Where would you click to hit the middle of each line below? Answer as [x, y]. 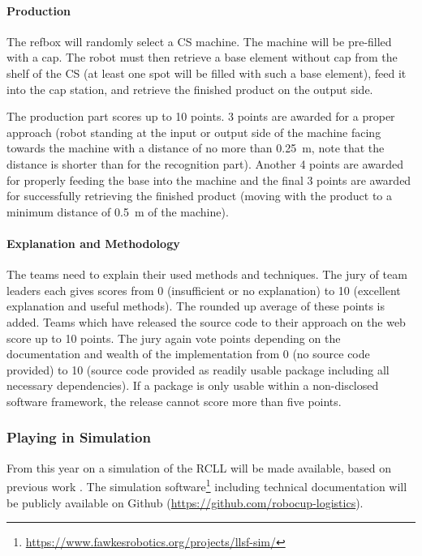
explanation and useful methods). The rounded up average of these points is [196, 306]
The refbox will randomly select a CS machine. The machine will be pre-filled [199, 41]
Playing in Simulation [79, 437]
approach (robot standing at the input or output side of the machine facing [194, 132]
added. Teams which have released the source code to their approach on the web [206, 321]
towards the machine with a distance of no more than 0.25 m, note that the [196, 148]
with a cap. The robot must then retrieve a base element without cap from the [202, 57]
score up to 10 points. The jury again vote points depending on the [174, 338]
